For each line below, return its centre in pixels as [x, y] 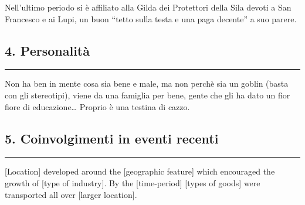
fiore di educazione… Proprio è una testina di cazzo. [97, 106]
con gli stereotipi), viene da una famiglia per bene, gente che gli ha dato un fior [148, 95]
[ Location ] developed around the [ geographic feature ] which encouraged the [140, 171]
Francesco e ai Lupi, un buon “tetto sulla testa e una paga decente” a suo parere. [151, 18]
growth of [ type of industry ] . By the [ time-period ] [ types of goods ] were [133, 182]
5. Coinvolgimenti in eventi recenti [112, 138]
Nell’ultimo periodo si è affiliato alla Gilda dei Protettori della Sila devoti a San [148, 7]
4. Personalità [47, 50]
